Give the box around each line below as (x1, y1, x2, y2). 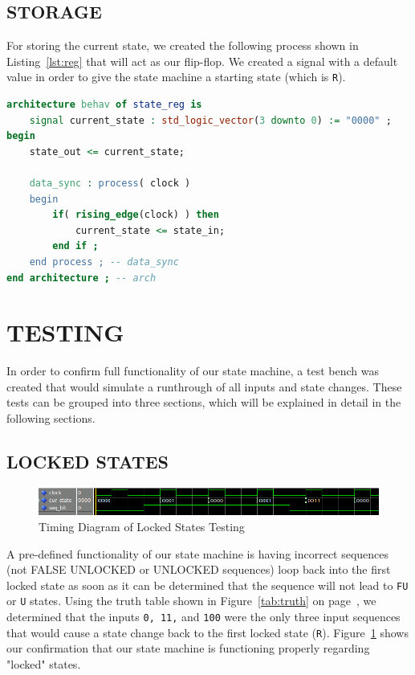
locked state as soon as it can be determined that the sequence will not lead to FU (6, 576, 409, 593)
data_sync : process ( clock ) (29, 178, 191, 190)
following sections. (6, 410, 96, 427)
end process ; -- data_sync (29, 256, 179, 268)
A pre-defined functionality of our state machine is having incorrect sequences (6, 545, 389, 562)
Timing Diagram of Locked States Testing (39, 518, 245, 535)
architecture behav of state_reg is (6, 99, 202, 111)
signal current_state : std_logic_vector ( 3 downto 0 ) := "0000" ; (29, 114, 392, 126)
